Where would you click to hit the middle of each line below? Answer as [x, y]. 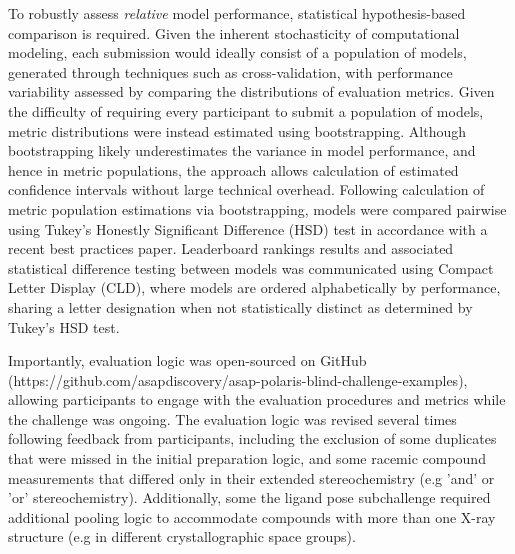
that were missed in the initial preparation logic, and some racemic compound [247, 458]
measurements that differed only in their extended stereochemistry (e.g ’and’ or [251, 477]
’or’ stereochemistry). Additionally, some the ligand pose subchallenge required [249, 497]
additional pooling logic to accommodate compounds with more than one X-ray [252, 516]
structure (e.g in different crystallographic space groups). [182, 536]
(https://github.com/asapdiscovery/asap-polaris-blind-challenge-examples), [238, 379]
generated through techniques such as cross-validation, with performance [230, 71]
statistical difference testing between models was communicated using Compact [251, 267]
